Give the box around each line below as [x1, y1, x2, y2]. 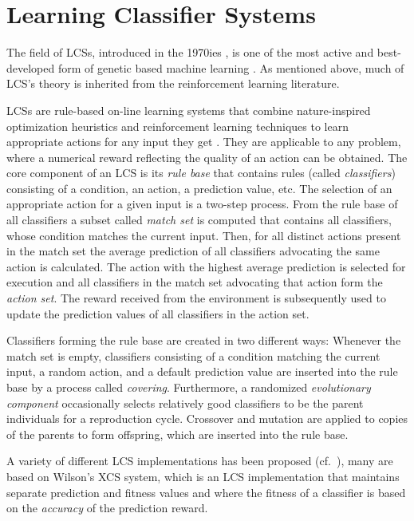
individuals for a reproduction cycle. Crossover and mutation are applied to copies [6, 410, 408, 427]
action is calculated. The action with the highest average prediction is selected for [6, 258, 406, 274]
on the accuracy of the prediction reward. [6, 499, 208, 516]
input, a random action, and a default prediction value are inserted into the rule [6, 363, 398, 380]
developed [6, 59, 55, 76]
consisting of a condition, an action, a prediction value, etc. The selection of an [6, 180, 392, 196]
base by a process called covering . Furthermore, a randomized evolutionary [6, 379, 371, 395]
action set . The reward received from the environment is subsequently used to [6, 290, 386, 306]
